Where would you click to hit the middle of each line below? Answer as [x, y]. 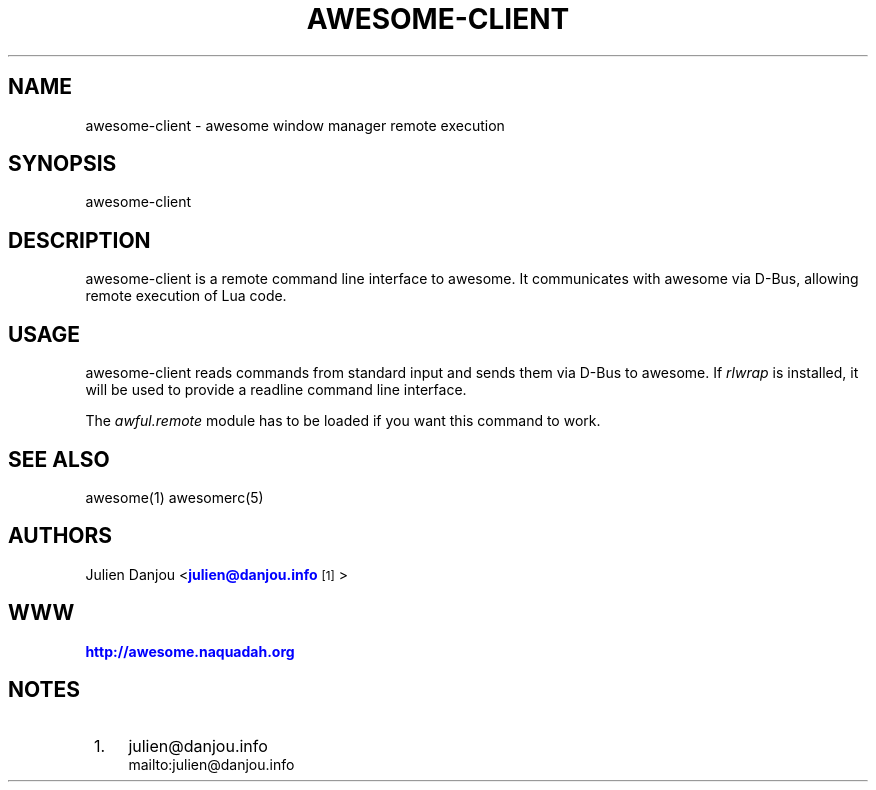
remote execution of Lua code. [186, 296]
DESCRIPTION [79, 240]
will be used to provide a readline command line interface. [276, 390]
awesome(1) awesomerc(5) [174, 497]
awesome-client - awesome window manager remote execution [295, 125]
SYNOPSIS [62, 164]
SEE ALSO [59, 459]
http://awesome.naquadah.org [190, 651]
